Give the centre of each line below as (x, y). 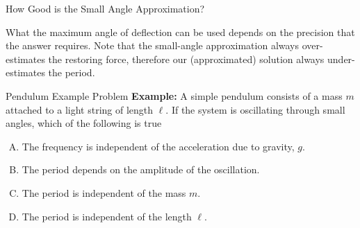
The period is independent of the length (107, 216)
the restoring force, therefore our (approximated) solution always (186, 59)
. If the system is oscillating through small (255, 109)
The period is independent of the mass (104, 192)
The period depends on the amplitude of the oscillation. (141, 169)
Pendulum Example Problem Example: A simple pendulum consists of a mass (174, 95)
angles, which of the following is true (84, 123)
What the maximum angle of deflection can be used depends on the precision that (180, 32)
